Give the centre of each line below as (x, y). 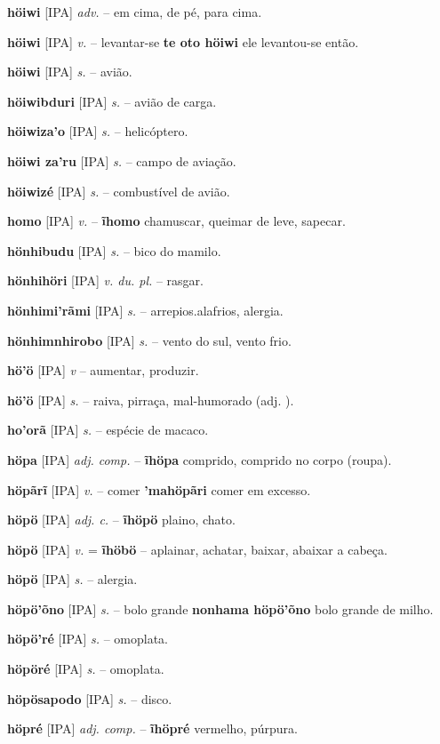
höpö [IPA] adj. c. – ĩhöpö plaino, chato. (121, 520)
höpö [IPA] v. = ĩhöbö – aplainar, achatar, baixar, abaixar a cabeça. (197, 549)
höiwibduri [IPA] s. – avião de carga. (112, 101)
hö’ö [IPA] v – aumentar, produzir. (103, 370)
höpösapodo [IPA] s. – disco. (90, 698)
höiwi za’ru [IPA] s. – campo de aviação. (122, 160)
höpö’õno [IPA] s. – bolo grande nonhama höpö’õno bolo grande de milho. (220, 608)
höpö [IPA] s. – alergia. (72, 579)
